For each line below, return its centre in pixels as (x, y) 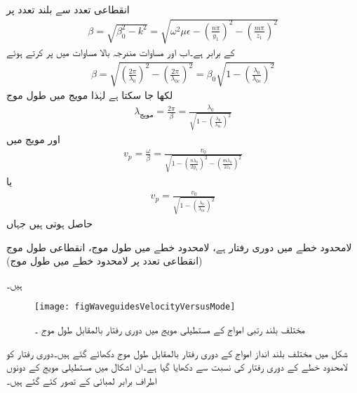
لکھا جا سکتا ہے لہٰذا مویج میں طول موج (90, 95)
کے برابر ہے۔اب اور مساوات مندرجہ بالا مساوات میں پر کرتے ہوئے (121, 52)
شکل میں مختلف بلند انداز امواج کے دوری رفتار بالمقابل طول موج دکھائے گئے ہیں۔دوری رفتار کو (177, 353)
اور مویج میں (33, 139)
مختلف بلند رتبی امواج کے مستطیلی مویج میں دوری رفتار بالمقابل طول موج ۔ (170, 329)
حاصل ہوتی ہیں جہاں (49, 224)
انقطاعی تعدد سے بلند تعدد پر (68, 9)
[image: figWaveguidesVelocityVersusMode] (135, 307)
